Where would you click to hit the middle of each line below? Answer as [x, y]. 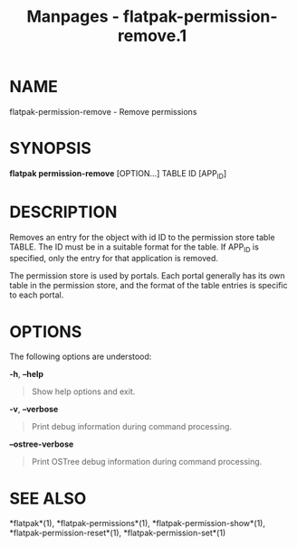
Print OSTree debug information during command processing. [147, 462]
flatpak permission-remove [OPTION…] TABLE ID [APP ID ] [118, 174]
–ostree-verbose [42, 444]
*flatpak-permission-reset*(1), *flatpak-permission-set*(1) [118, 533]
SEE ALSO [48, 498]
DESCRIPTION [63, 212]
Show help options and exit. [83, 391]
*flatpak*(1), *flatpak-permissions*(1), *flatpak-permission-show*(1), [137, 523]
